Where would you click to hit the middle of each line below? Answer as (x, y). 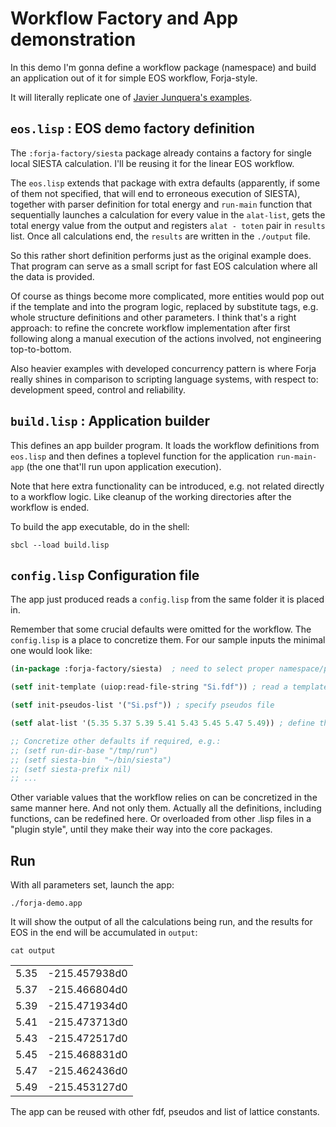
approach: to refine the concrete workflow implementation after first (150, 328)
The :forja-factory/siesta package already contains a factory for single (161, 153)
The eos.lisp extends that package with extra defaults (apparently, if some (165, 183)
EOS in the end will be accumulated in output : (104, 933)
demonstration (73, 39)
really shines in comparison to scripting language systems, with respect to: (164, 379)
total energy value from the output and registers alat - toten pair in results (168, 225)
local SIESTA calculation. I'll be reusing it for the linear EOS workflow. (152, 163)
